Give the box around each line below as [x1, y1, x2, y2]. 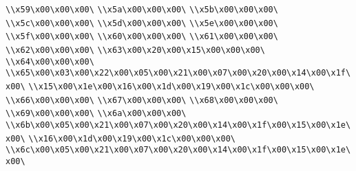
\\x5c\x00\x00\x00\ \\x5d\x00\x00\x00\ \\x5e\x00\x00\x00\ [6, 18, 278, 28]
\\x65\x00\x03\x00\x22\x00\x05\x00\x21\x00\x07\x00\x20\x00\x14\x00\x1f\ [6, 68, 351, 78]
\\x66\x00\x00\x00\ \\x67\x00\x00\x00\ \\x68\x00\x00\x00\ [6, 95, 278, 105]
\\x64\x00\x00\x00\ [6, 56, 94, 67]
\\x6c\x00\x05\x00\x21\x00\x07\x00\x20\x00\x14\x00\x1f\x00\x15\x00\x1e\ [6, 145, 351, 155]
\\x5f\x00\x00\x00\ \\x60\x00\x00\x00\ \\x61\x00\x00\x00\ [6, 32, 278, 42]
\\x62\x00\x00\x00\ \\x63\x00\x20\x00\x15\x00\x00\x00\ [6, 45, 265, 55]
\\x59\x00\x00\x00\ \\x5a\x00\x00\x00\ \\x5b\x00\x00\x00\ [6, 5, 278, 14]
